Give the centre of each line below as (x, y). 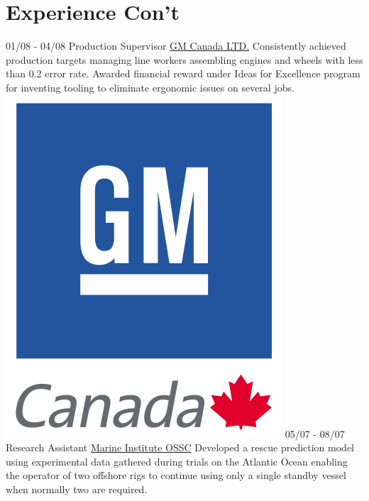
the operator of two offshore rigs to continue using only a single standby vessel (176, 475)
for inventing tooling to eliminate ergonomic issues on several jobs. (150, 87)
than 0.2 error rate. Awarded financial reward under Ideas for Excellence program (183, 73)
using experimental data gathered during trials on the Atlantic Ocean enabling (177, 461)
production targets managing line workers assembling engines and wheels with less (184, 59)
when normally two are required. (77, 489)
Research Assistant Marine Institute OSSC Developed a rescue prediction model (180, 447)
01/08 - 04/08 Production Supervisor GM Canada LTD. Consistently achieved (176, 46)
